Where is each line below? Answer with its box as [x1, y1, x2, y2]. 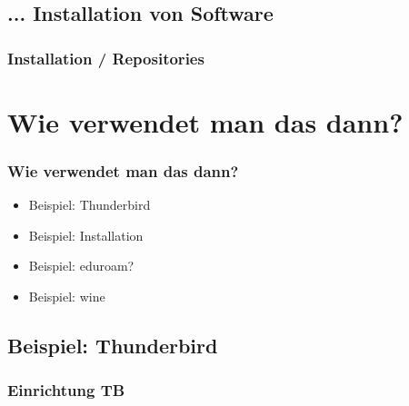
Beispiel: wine [28, 287, 105, 305]
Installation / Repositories [7, 46, 204, 69]
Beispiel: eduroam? [28, 256, 135, 275]
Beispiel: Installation [28, 225, 144, 244]
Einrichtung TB [7, 379, 125, 401]
